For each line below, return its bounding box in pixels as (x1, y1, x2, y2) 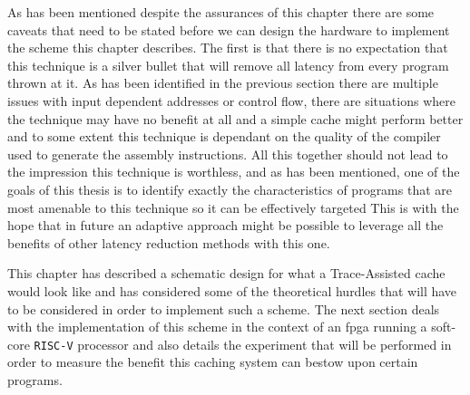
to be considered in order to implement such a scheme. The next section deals (7, 299, 440, 318)
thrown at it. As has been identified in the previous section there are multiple (7, 73, 438, 92)
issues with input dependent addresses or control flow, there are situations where (7, 91, 455, 110)
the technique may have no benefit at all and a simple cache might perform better (7, 109, 464, 128)
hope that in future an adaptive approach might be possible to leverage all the (7, 216, 444, 235)
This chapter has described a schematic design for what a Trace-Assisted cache (7, 264, 446, 283)
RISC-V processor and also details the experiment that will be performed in (34, 334, 452, 353)
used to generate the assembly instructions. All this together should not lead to (7, 144, 448, 163)
